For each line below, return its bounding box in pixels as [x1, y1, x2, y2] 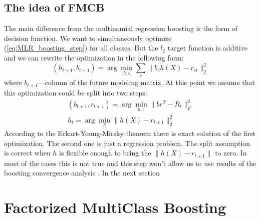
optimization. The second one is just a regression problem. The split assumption [4, 137, 250, 148]
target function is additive [167, 42, 247, 53]
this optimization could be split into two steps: [4, 87, 147, 97]
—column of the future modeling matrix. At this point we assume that [38, 77, 255, 87]
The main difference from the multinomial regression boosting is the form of [4, 23, 237, 33]
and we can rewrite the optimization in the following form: [4, 52, 184, 62]
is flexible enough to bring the [59, 147, 151, 158]
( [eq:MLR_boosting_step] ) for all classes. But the [4, 42, 158, 53]
